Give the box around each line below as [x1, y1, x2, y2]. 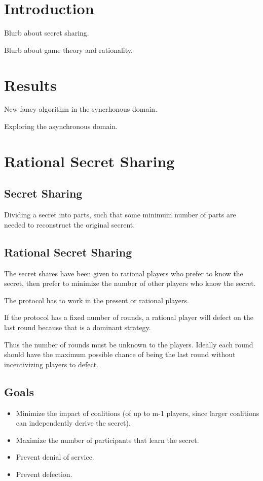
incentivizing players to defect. [4, 359, 99, 369]
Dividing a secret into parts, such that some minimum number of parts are [4, 209, 236, 220]
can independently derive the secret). [16, 418, 131, 428]
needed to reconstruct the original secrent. [4, 219, 135, 230]
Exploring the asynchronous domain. [4, 121, 118, 132]
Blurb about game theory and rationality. [4, 44, 133, 55]
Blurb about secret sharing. [4, 27, 89, 38]
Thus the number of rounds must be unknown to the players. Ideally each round [4, 339, 253, 349]
